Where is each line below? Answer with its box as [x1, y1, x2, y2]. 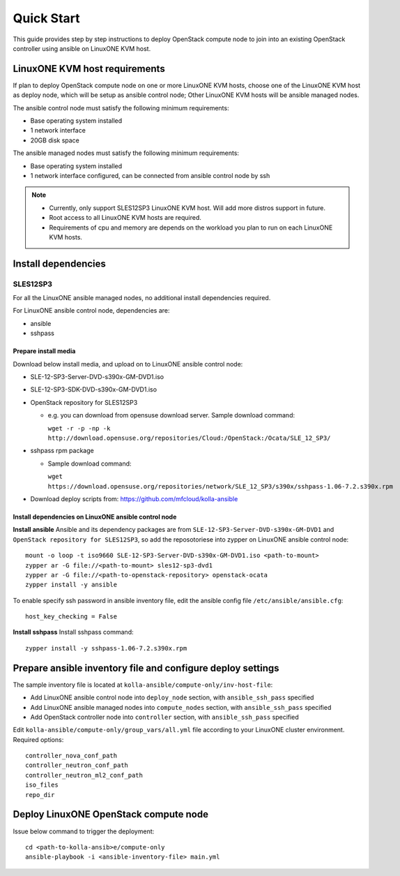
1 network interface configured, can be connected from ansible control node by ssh [30, 171, 270, 179]
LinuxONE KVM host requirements [13, 63, 165, 75]
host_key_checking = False [25, 613, 118, 621]
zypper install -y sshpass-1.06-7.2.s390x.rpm [25, 644, 187, 652]
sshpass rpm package [30, 447, 94, 455]
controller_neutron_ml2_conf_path [25, 771, 143, 779]
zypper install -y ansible [25, 581, 118, 589]
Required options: [13, 735, 64, 743]
